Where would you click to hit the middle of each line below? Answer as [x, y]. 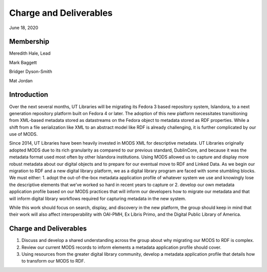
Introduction [29, 95]
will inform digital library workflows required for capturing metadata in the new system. [98, 198]
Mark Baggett [23, 62]
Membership [29, 42]
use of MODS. [23, 134]
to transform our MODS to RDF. [53, 261]
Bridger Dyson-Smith [31, 72]
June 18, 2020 [24, 28]
